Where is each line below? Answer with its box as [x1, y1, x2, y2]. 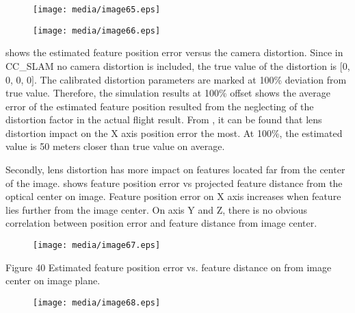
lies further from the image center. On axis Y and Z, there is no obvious [5, 202, 308, 216]
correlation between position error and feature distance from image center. [5, 216, 317, 230]
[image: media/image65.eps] [33, 5, 161, 14]
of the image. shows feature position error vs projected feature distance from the [5, 175, 343, 190]
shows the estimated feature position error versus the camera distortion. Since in [5, 45, 343, 60]
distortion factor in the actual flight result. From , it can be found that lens [5, 112, 322, 127]
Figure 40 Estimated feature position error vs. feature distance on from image [5, 260, 332, 274]
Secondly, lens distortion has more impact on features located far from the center [5, 162, 345, 177]
